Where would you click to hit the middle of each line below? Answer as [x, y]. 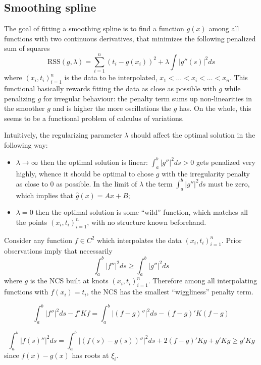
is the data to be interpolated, [111, 77]
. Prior [231, 240]
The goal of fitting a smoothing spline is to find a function [94, 28]
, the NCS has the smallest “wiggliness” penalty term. [170, 292]
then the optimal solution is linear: [94, 162]
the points [32, 222]
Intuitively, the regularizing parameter [63, 135]
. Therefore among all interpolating [202, 281]
